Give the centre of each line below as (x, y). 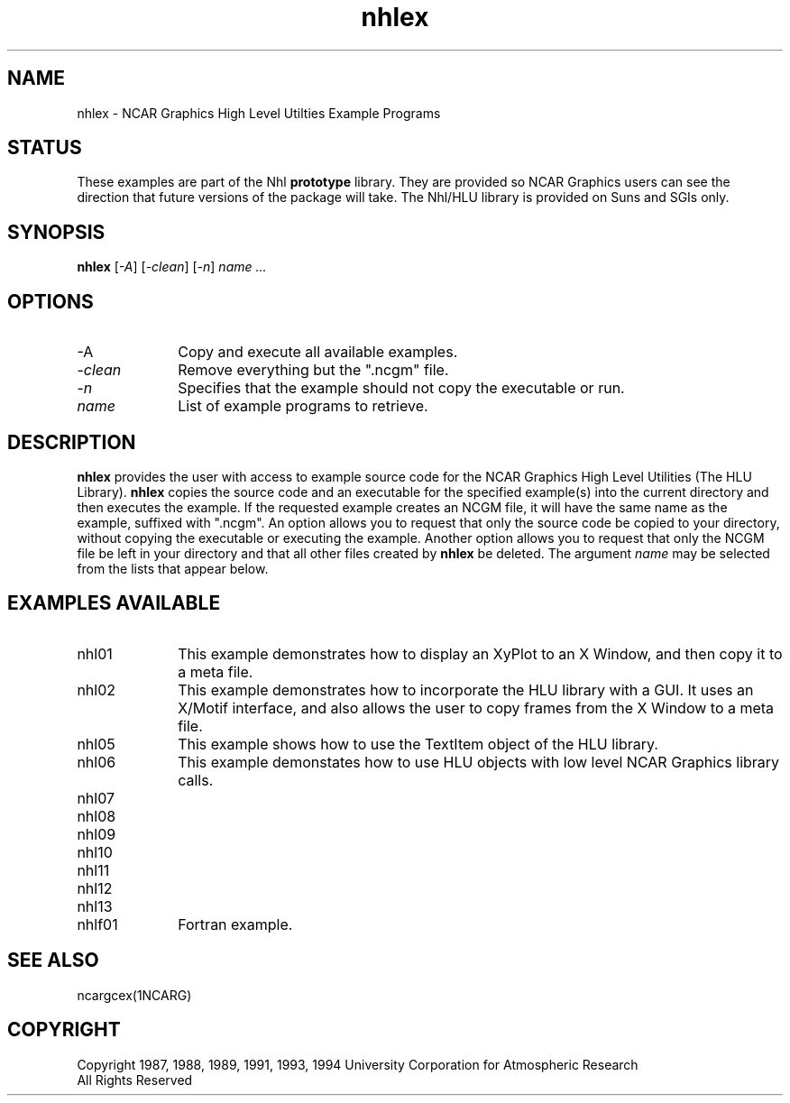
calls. (196, 780)
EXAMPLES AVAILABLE (114, 603)
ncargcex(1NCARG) (134, 995)
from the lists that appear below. (173, 568)
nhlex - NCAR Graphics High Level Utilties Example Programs (259, 113)
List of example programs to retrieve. (303, 406)
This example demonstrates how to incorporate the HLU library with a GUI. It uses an (466, 689)
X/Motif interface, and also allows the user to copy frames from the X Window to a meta (476, 708)
